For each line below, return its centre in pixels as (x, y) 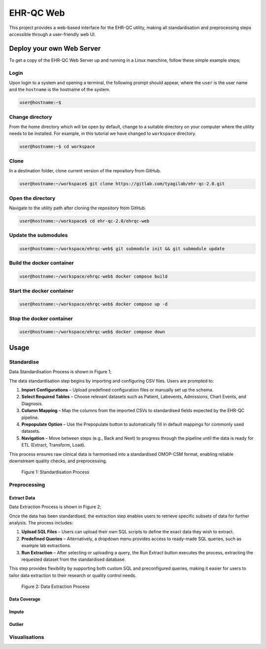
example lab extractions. (46, 546)
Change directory (31, 117)
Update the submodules (38, 235)
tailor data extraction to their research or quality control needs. (73, 575)
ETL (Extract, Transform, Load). (53, 445)
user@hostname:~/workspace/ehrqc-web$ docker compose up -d (94, 304)
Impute (17, 612)
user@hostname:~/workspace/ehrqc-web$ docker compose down (92, 332)
